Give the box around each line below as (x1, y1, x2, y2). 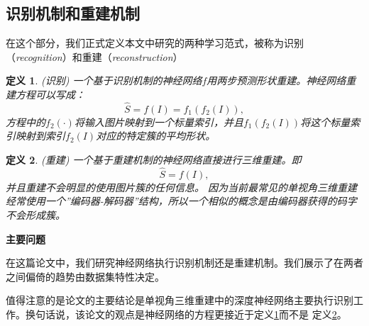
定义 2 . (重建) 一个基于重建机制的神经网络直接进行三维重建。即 (6, 152, 302, 167)
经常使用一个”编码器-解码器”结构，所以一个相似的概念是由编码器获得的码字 (6, 193, 357, 208)
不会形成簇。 (6, 207, 65, 222)
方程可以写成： (15, 86, 85, 101)
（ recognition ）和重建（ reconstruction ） (6, 49, 183, 64)
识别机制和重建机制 (6, 2, 140, 24)
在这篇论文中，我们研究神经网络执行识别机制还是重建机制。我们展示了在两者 (6, 255, 363, 270)
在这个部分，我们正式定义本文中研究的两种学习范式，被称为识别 (6, 35, 304, 50)
